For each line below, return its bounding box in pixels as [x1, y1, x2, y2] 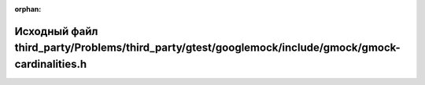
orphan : [14, 5, 42, 13]
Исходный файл [14, 24, 98, 38]
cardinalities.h [14, 58, 87, 70]
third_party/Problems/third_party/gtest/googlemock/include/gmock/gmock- [14, 41, 401, 55]
